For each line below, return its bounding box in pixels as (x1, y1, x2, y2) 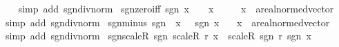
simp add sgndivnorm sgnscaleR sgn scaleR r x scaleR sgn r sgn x (5, 28, 311, 43)
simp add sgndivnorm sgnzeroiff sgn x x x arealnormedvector (18, 1, 334, 15)
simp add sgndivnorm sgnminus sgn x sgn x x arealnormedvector (5, 15, 330, 29)
